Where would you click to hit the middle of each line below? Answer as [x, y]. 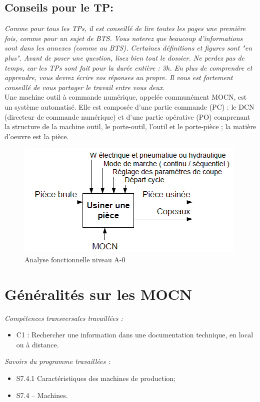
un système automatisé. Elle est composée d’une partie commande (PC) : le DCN [129, 106]
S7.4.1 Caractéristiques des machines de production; [96, 378]
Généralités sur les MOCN [98, 294]
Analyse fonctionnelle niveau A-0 [75, 259]
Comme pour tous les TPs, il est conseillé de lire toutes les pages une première [125, 28]
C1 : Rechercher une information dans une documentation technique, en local [135, 335]
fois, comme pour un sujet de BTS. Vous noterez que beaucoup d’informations [124, 38]
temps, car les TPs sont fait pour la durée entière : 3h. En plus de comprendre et [128, 67]
